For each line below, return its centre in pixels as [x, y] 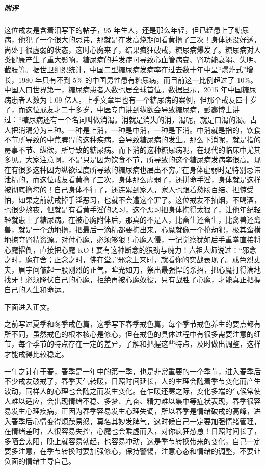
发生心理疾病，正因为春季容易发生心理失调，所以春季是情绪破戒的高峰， [132, 411]
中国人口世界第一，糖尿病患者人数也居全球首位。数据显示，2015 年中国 [123, 90]
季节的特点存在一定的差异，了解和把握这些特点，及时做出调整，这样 [147, 344]
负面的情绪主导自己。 [40, 461]
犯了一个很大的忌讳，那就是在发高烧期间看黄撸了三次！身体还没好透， [143, 40]
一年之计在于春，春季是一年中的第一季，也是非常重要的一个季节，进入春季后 [132, 371]
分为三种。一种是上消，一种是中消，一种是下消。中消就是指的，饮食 [147, 129]
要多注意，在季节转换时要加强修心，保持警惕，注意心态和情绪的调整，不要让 [132, 451]
